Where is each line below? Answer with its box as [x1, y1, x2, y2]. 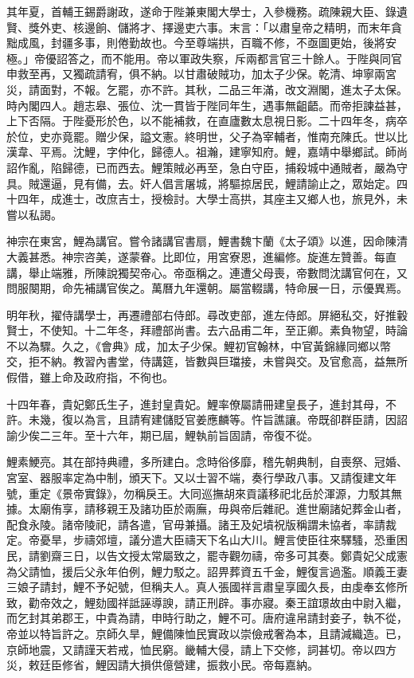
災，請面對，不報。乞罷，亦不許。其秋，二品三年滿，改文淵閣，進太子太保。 [6, 80, 408, 97]
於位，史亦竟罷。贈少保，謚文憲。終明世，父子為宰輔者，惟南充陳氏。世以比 [6, 127, 408, 144]
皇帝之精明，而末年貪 [290, 18, 402, 35]
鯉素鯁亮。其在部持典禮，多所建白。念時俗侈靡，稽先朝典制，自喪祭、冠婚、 [6, 453, 408, 470]
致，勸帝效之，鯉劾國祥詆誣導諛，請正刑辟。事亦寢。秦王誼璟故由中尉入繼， [6, 594, 408, 610]
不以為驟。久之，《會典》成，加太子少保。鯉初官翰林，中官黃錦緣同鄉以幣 [6, 337, 391, 354]
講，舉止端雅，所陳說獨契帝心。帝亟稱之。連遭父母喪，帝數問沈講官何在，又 [6, 264, 408, 280]
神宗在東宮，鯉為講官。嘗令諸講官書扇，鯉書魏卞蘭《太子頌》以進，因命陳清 [6, 233, 408, 249]
